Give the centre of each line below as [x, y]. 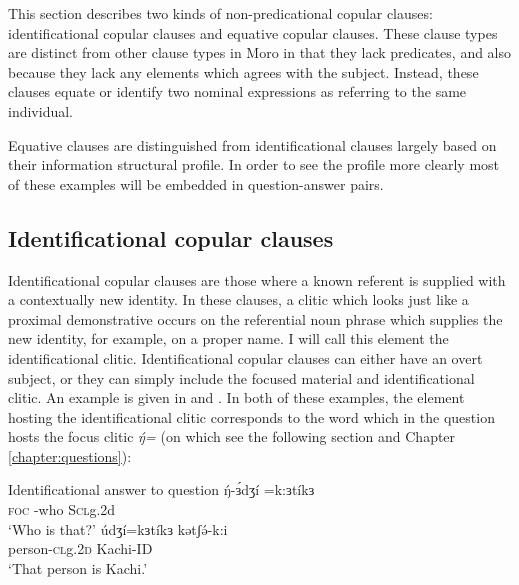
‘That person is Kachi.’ [78, 567]
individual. [40, 110]
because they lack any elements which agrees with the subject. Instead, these [243, 71]
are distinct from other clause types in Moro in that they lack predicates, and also [260, 52]
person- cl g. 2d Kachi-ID [80, 548]
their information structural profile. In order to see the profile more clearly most [254, 164]
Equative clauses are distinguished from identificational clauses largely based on [252, 144]
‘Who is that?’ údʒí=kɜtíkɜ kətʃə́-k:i [118, 528]
